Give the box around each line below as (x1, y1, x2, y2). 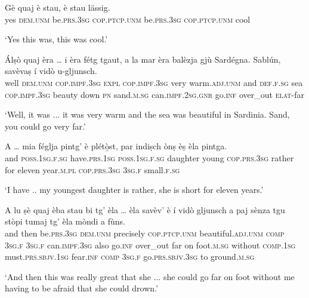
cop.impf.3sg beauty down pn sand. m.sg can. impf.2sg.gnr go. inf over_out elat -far (5, 88, 305, 100)
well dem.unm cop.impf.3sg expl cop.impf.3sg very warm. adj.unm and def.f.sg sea (5, 76, 303, 88)
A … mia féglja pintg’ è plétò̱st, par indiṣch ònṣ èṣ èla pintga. (5, 140, 227, 152)
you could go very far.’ (5, 119, 86, 132)
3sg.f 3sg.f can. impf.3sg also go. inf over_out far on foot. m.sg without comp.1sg (5, 238, 296, 251)
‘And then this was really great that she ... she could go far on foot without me (5, 270, 295, 282)
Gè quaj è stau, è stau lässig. (5, 1, 110, 13)
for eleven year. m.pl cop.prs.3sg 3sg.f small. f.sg (5, 163, 180, 176)
